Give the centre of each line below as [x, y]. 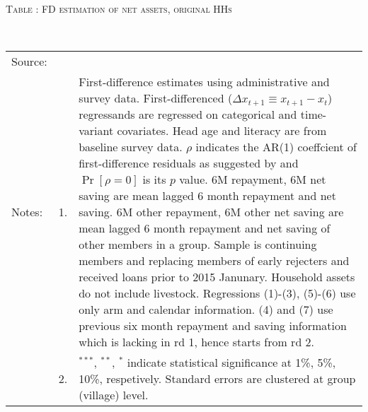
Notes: [27, 212]
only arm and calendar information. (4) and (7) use [206, 310]
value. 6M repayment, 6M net [253, 179]
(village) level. [114, 395]
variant [96, 131]
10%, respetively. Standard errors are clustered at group [217, 379]
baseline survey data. [131, 147]
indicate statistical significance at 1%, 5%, [231, 363]
